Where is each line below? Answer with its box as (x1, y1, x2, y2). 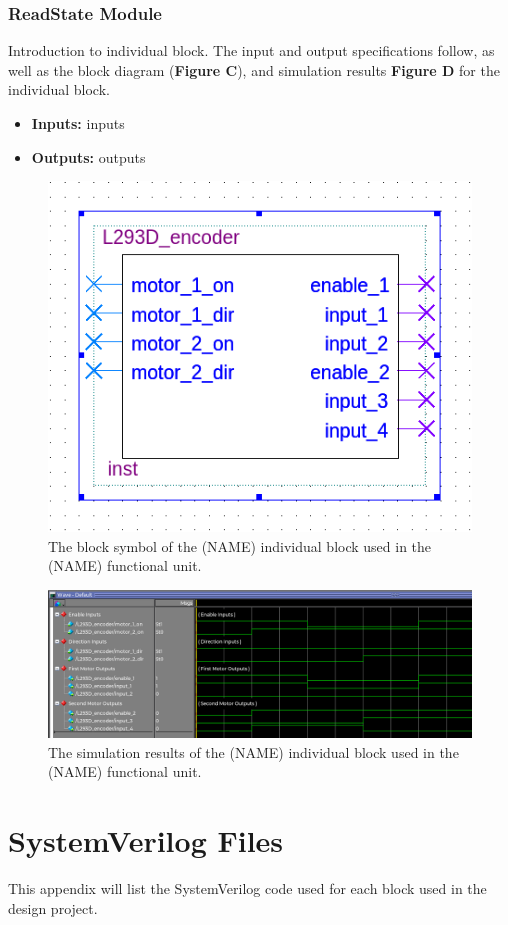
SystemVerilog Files (8, 820, 284, 861)
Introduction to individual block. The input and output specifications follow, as (8, 40, 495, 61)
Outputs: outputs (31, 146, 146, 167)
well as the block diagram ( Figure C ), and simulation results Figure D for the (8, 59, 500, 80)
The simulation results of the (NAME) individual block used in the (48, 741, 459, 762)
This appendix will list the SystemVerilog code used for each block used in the (8, 877, 487, 898)
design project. (8, 897, 98, 918)
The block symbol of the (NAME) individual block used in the (48, 535, 432, 556)
